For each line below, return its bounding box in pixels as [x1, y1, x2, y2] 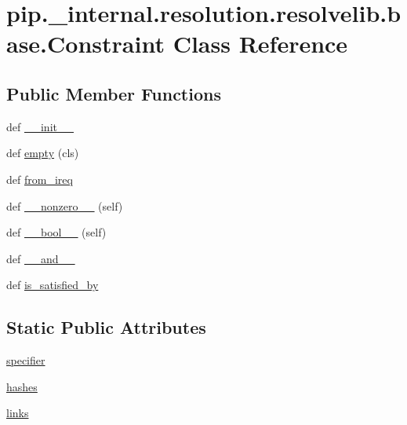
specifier [6, 352, 45, 368]
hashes [6, 378, 38, 394]
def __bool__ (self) [6, 224, 107, 240]
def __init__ [6, 118, 74, 134]
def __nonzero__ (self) [6, 197, 123, 214]
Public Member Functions [6, 81, 221, 105]
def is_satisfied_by [6, 277, 99, 293]
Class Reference [173, 27, 348, 60]
